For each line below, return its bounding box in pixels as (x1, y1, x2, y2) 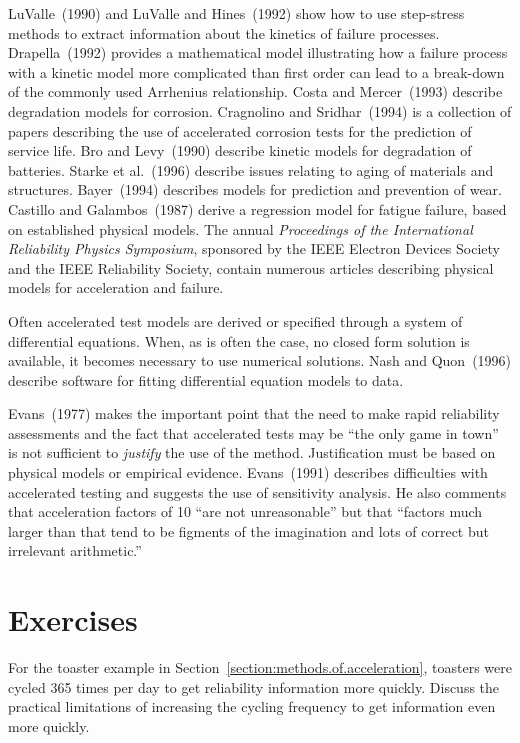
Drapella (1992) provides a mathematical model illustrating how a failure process (8, 42, 508, 63)
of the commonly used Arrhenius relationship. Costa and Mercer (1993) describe (8, 81, 503, 102)
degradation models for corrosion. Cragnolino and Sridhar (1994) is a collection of (8, 100, 512, 121)
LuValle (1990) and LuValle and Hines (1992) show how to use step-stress (8, 3, 465, 23)
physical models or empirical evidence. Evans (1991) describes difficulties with (8, 462, 488, 483)
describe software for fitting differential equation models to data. (8, 369, 404, 390)
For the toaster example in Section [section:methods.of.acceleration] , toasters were (8, 657, 512, 678)
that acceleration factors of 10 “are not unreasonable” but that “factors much (8, 501, 483, 522)
